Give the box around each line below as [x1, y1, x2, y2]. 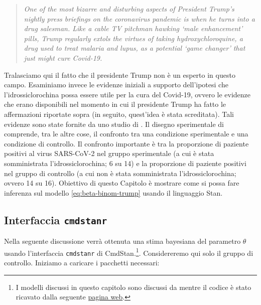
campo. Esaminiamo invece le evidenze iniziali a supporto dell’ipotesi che [4, 79, 228, 90]
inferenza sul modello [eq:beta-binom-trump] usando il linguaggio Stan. [4, 187, 223, 198]
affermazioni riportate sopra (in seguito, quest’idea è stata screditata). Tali [4, 108, 234, 119]
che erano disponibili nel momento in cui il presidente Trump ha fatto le [4, 99, 226, 109]
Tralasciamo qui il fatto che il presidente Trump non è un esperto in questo [4, 69, 235, 80]
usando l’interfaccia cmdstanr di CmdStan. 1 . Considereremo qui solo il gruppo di [4, 246, 253, 258]
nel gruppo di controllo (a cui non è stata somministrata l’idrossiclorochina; [4, 168, 236, 178]
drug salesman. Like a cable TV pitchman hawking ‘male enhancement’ [24, 23, 243, 34]
